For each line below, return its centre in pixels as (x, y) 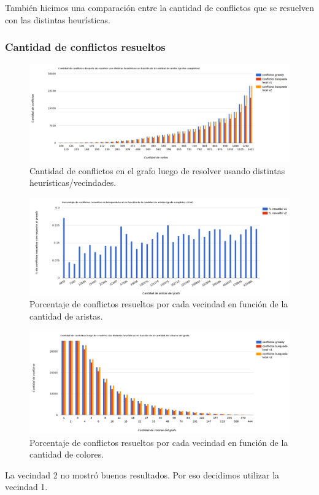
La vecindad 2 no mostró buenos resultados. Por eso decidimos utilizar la (142, 474)
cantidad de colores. (67, 454)
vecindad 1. (26, 487)
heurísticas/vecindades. (73, 182)
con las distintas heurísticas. (58, 19)
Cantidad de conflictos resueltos (85, 47)
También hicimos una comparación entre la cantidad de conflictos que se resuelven (159, 7)
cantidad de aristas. (66, 316)
